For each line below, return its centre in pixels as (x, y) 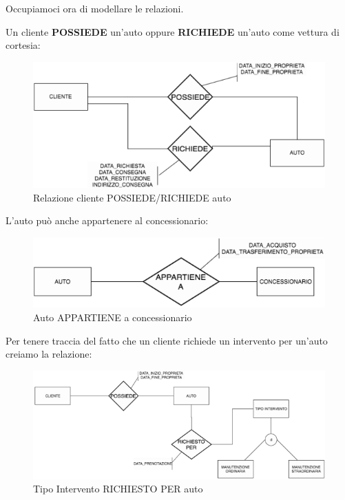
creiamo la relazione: (49, 354)
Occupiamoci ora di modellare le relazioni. (95, 8)
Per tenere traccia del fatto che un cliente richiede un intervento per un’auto (167, 340)
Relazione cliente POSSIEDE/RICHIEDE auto (132, 197)
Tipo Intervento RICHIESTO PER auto (118, 489)
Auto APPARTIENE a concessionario (113, 317)
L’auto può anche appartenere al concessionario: (107, 220)
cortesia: (23, 45)
